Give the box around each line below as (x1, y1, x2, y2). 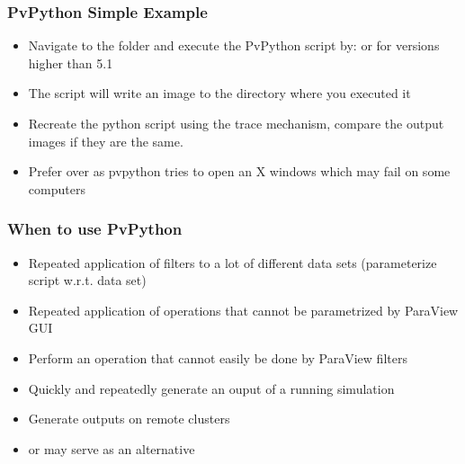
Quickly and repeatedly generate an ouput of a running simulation (28, 379, 395, 397)
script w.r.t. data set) (28, 271, 147, 290)
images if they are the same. (28, 131, 183, 150)
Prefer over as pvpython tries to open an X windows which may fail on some (28, 162, 451, 181)
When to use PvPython (7, 218, 183, 240)
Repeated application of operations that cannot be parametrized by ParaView (28, 300, 459, 319)
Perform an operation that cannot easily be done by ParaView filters (28, 348, 407, 367)
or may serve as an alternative (28, 439, 195, 458)
